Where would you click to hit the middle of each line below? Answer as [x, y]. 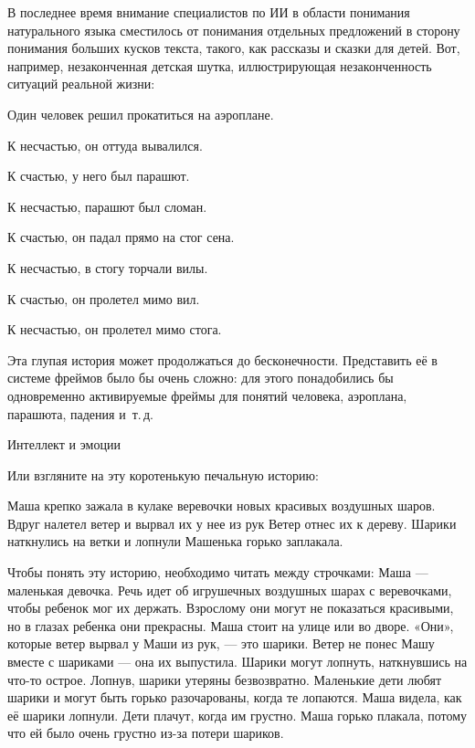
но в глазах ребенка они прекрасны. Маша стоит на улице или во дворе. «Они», [231, 625]
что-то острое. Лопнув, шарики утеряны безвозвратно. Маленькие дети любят [225, 679]
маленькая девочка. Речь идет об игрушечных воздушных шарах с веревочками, [230, 590]
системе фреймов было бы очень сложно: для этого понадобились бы [201, 378]
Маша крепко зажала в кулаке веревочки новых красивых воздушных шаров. [222, 506]
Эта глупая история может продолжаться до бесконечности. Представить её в [222, 359]
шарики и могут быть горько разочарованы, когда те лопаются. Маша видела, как [235, 697]
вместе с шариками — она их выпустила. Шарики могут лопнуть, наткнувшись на [237, 662]
